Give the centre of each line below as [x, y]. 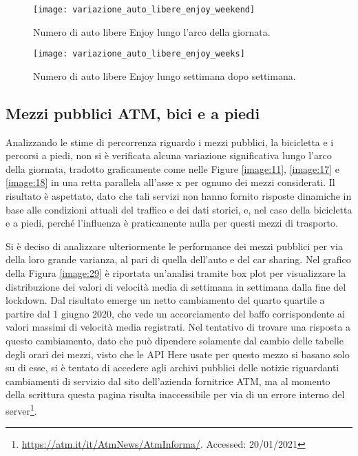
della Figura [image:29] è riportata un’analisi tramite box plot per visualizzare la [176, 273]
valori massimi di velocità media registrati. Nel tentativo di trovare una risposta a [178, 327]
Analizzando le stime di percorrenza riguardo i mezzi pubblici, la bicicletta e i [170, 142]
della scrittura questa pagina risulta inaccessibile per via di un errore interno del [175, 394]
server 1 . [21, 409]
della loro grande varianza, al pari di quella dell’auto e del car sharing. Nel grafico [178, 259]
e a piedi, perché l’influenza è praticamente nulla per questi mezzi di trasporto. [172, 223]
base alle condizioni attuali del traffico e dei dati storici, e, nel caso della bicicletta [179, 209]
